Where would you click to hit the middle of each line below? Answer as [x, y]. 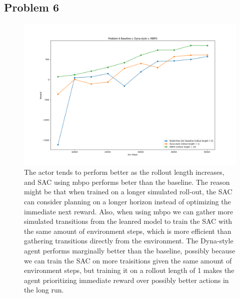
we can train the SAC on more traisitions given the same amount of [128, 260]
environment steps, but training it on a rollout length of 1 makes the [129, 270]
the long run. [44, 290]
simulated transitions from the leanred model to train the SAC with [128, 221]
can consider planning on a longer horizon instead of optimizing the [127, 201]
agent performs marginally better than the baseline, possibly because [130, 250]
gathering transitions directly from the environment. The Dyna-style [129, 241]
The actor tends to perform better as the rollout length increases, [124, 172]
